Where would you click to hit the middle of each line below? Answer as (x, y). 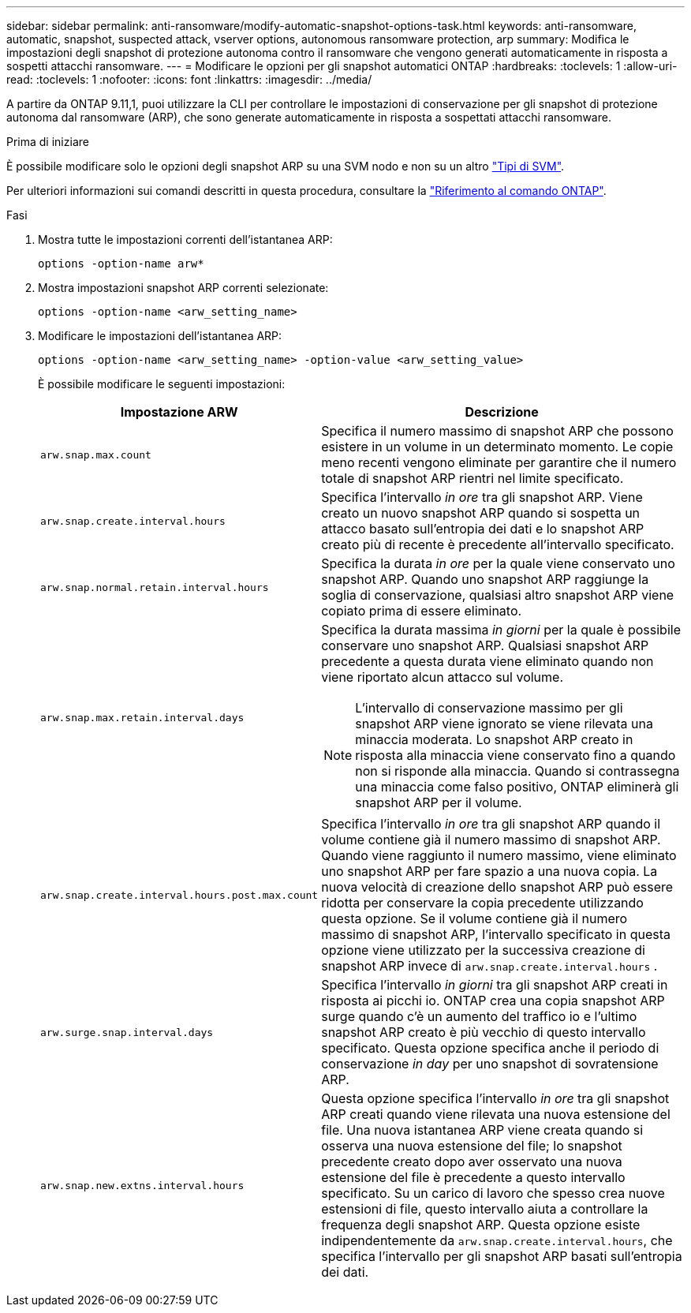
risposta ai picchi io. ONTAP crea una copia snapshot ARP (493, 1001)
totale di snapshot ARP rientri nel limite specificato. (472, 478)
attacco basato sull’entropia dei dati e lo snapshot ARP (483, 529)
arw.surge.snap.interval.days (127, 1032)
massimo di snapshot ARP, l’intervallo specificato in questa (496, 934)
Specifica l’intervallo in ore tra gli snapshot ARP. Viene (482, 497)
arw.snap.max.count (96, 454)
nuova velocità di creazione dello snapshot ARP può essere (497, 887)
